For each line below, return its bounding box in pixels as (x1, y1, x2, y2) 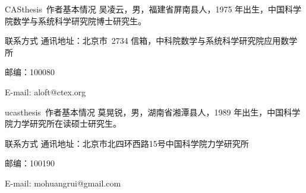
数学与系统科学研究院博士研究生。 (12, 14, 146, 27)
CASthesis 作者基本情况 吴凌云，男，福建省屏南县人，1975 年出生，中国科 (5, 3, 294, 15)
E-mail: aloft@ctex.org (5, 85, 86, 98)
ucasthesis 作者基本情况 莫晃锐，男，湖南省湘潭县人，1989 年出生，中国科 (5, 105, 292, 118)
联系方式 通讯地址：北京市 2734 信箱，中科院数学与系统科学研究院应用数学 (5, 34, 298, 47)
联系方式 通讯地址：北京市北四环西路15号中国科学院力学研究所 (5, 137, 249, 149)
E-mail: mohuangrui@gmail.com (5, 176, 121, 189)
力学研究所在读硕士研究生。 (12, 117, 121, 130)
